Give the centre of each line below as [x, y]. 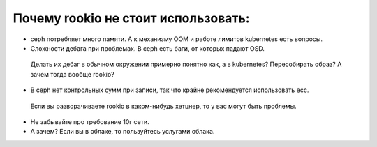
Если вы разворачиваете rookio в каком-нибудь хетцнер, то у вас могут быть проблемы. [163, 106]
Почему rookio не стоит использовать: [132, 18]
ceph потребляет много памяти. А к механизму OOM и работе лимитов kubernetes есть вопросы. [176, 39]
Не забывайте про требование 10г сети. [90, 121]
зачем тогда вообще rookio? [72, 74]
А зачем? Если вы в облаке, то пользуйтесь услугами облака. [123, 132]
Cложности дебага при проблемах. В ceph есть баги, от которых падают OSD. [148, 48]
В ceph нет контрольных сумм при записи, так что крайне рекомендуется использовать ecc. [170, 90]
